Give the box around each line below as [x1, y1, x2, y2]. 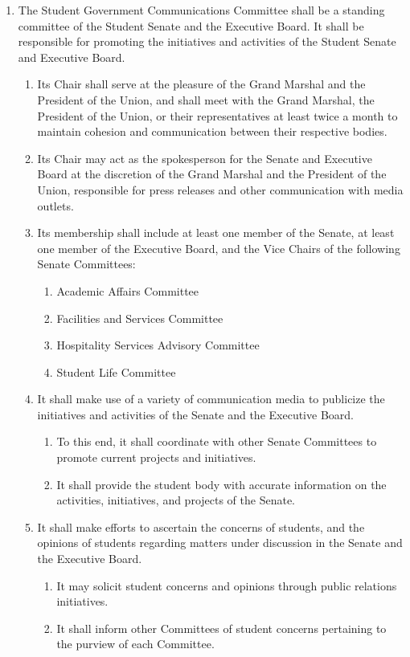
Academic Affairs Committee [56, 282, 199, 299]
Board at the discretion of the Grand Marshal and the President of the [37, 165, 387, 182]
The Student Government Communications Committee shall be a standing [18, 2, 385, 18]
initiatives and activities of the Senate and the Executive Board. [37, 406, 354, 422]
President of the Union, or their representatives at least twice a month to [37, 107, 398, 124]
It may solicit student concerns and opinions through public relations [56, 577, 397, 594]
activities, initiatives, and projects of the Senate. [56, 492, 296, 508]
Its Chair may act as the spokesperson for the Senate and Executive [37, 149, 372, 166]
